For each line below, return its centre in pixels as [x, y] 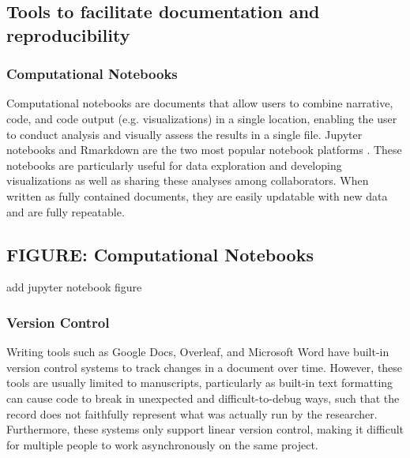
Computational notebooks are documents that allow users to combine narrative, [200, 103]
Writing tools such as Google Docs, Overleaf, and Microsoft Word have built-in [198, 352]
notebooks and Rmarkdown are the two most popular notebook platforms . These [204, 150]
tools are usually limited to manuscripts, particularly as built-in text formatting [200, 383]
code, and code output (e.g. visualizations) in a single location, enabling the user [202, 118]
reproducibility [68, 34]
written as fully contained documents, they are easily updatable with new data [197, 195]
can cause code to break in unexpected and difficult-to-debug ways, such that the [203, 398]
